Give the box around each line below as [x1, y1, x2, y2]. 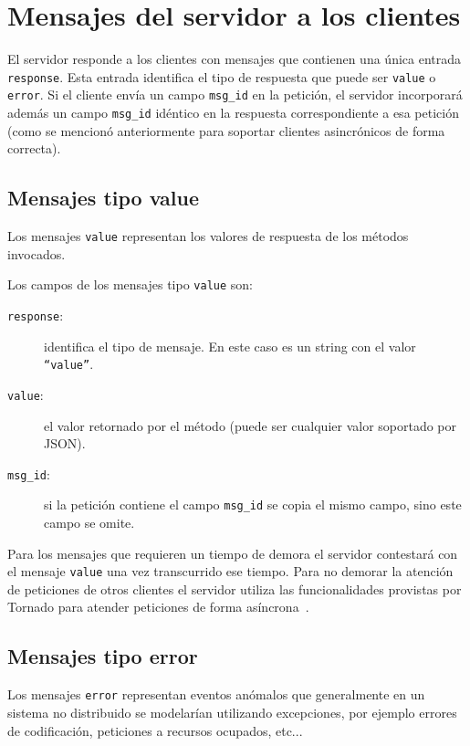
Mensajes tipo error [7, 642, 198, 670]
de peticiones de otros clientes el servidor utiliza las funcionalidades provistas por [7, 579, 462, 598]
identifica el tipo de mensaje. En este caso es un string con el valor [44, 336, 416, 355]
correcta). [7, 139, 61, 158]
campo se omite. [44, 513, 135, 532]
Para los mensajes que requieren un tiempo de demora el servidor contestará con [7, 543, 458, 562]
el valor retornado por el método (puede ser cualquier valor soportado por [44, 415, 457, 435]
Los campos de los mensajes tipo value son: [7, 275, 253, 294]
